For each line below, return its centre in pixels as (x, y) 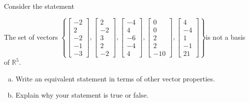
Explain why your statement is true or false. (82, 95)
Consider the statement (39, 6)
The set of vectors (31, 37)
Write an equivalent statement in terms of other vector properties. (115, 78)
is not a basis (226, 37)
